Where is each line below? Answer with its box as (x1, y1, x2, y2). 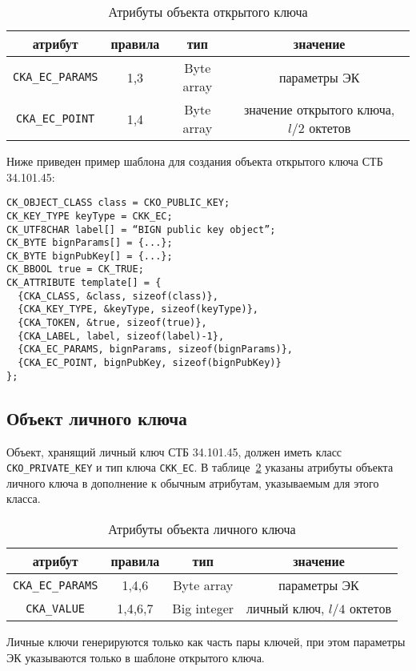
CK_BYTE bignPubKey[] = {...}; (6, 250, 173, 262)
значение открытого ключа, (243, 100, 395, 119)
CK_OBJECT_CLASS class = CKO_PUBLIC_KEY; (6, 197, 230, 209)
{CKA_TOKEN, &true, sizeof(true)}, (18, 317, 207, 329)
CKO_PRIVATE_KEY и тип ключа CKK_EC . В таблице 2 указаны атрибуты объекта (6, 459, 394, 476)
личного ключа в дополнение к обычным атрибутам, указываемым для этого (6, 474, 379, 491)
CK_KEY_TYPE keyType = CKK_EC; (6, 210, 173, 222)
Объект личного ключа (6, 405, 187, 430)
